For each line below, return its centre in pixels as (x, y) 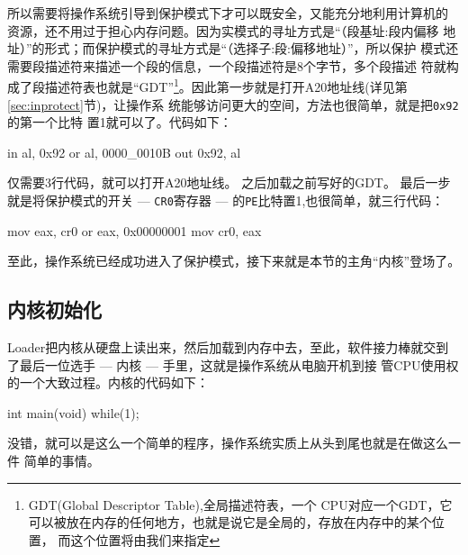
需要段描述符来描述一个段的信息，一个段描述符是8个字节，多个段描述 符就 (227, 65)
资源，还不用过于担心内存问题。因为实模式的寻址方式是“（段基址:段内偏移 (223, 30)
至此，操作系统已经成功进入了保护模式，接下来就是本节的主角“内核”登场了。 (234, 261)
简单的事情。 (62, 461)
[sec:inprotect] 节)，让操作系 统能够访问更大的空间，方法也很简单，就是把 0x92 (233, 104)
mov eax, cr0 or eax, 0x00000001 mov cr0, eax (135, 230)
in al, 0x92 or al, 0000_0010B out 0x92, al (124, 152)
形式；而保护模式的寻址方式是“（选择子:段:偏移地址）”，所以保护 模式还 (252, 48)
